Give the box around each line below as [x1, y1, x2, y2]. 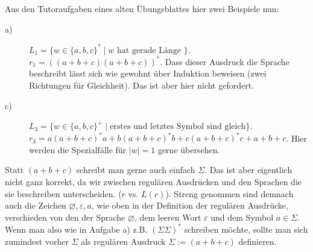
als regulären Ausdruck [81, 235, 166, 247]
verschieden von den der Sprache [5, 210, 125, 223]
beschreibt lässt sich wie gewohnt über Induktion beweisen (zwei [29, 67, 267, 80]
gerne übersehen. [157, 143, 220, 156]
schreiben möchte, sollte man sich [184, 222, 308, 235]
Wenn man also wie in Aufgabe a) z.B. [5, 222, 148, 235]
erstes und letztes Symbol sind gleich [110, 122, 246, 131]
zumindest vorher [5, 235, 69, 247]
